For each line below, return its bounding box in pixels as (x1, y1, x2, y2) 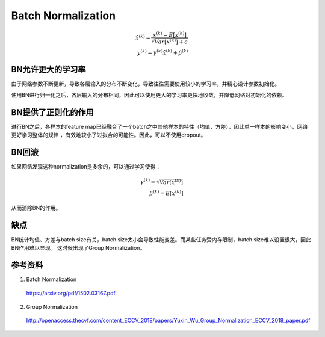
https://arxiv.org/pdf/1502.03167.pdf (26, 289, 116, 297)
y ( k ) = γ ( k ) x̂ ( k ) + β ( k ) (137, 48, 188, 56)
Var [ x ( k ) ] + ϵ (154, 37, 188, 45)
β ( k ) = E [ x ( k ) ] (149, 189, 184, 197)
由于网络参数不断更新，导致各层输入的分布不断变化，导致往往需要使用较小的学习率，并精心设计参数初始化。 (11, 80, 280, 87)
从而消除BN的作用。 (11, 204, 61, 211)
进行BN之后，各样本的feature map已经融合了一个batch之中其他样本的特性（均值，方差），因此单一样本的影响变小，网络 (11, 123, 308, 130)
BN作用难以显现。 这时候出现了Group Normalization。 (11, 244, 146, 252)
